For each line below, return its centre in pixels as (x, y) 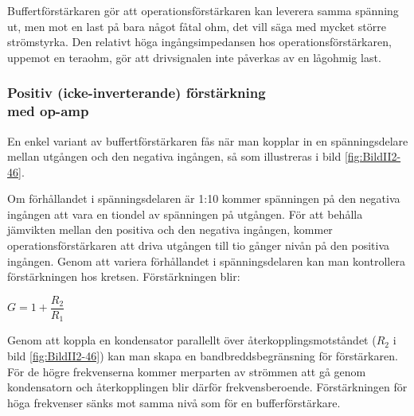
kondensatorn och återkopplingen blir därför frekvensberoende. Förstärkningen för (207, 387)
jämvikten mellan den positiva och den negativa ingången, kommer (170, 229)
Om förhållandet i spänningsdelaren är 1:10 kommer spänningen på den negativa (204, 198)
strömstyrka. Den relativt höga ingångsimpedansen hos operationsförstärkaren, (199, 42)
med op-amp (48, 111)
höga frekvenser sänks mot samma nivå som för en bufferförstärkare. (174, 402)
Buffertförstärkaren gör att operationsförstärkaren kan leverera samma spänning (203, 10)
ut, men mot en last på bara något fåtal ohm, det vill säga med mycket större (197, 26)
